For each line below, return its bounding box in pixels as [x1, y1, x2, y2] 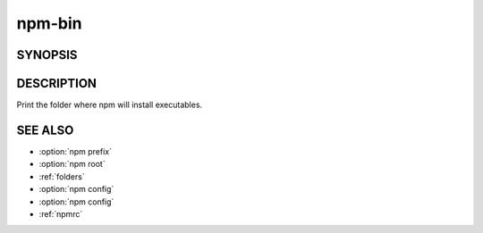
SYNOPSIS [16, 47, 78, 62]
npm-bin [16, 13, 82, 33]
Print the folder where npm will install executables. [16, 99, 203, 111]
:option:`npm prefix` [38, 146, 112, 156]
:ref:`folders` [38, 171, 85, 182]
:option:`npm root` [38, 159, 106, 170]
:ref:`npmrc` [38, 208, 83, 219]
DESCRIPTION [16, 76, 97, 91]
